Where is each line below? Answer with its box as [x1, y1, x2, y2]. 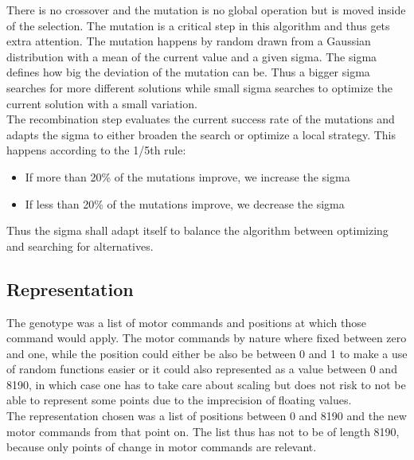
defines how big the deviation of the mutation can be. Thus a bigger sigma [6, 64, 370, 80]
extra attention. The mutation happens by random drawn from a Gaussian [6, 33, 371, 49]
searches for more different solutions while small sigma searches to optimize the [6, 79, 393, 96]
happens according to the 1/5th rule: [6, 142, 186, 158]
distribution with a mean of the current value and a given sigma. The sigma [6, 48, 377, 64]
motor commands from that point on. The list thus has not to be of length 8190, [6, 423, 400, 439]
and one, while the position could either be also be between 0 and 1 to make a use [6, 345, 408, 361]
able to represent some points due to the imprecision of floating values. [6, 392, 352, 408]
